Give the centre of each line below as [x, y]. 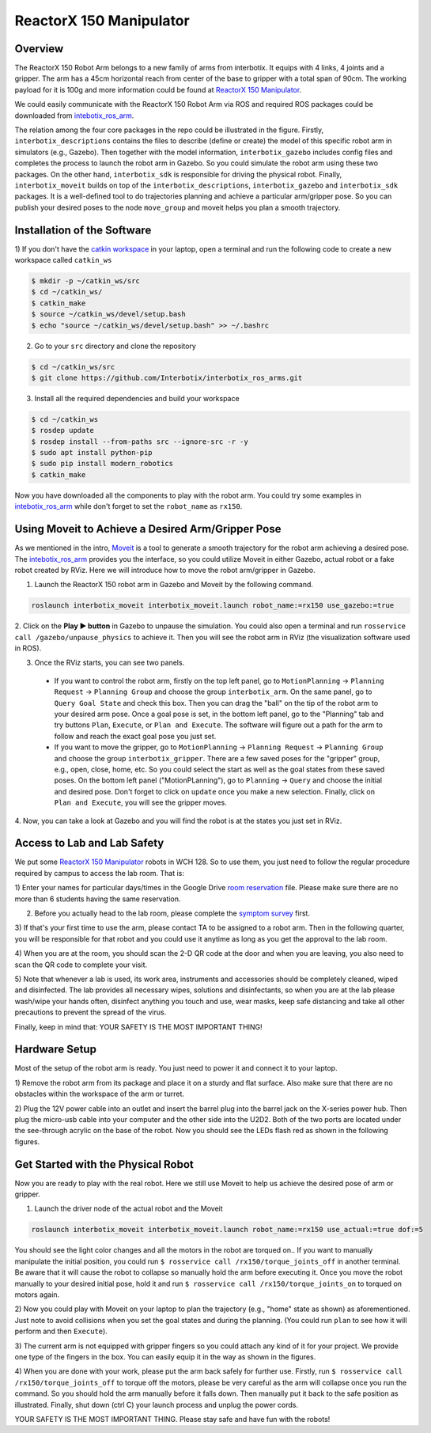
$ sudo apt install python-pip [92, 453]
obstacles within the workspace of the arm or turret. [100, 1094]
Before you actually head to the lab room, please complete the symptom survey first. [172, 913]
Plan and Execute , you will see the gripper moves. [140, 802]
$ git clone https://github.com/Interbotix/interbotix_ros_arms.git [167, 377]
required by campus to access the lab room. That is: [100, 873]
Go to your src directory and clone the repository [115, 346]
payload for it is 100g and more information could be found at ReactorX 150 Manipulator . [158, 89]
